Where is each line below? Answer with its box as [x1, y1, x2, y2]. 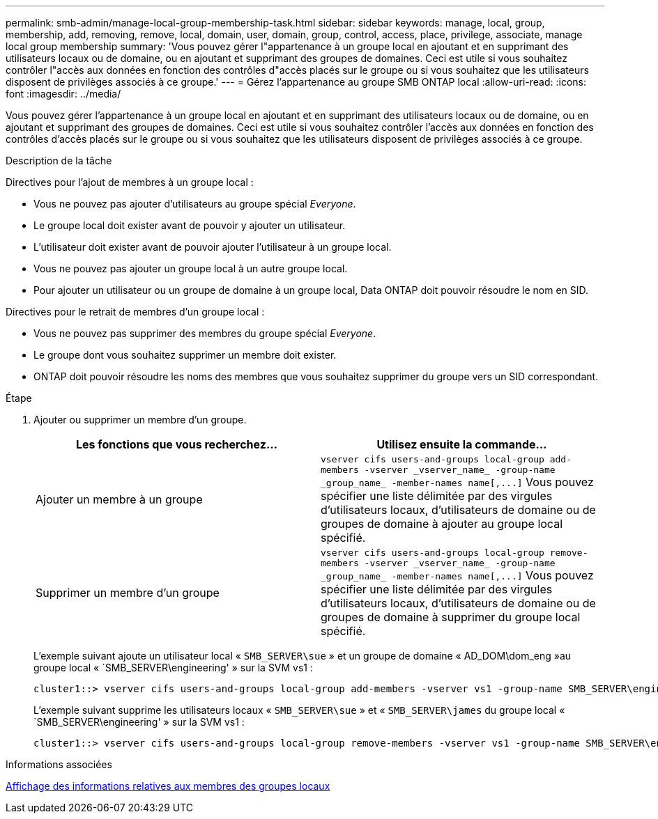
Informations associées [6, 758, 112, 770]
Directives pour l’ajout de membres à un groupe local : [6, 176, 254, 188]
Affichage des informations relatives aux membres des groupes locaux [6, 780, 330, 792]
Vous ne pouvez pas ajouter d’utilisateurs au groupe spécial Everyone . [33, 198, 356, 210]
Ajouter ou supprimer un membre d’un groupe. [33, 414, 247, 426]
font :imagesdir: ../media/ [6, 88, 121, 100]
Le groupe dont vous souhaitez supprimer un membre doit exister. [33, 349, 337, 361]
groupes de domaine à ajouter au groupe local [321, 517, 563, 531]
